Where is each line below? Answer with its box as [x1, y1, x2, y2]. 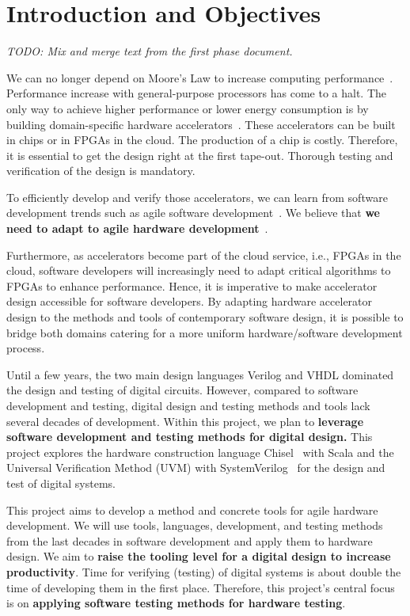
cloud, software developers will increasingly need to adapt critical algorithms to [6, 262, 391, 279]
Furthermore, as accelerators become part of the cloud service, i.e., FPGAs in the [6, 246, 401, 263]
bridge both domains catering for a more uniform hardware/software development [6, 324, 403, 340]
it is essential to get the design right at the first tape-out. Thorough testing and [6, 146, 393, 163]
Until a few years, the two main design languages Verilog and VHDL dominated [6, 366, 394, 382]
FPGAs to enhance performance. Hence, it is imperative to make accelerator [6, 277, 378, 294]
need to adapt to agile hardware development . [6, 220, 268, 237]
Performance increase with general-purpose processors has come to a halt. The [6, 85, 386, 101]
